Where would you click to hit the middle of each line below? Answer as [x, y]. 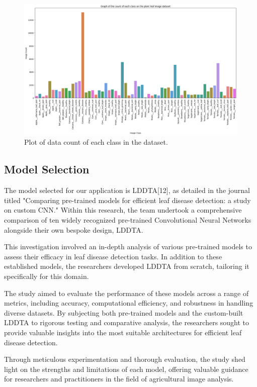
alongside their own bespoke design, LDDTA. [74, 229]
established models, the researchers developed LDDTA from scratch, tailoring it [127, 266]
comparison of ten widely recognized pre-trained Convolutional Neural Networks [128, 220]
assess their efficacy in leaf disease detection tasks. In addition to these [113, 256]
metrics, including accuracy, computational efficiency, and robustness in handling [129, 303]
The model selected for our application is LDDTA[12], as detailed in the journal [127, 190]
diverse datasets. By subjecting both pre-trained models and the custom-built [124, 312]
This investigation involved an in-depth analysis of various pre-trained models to [128, 247]
